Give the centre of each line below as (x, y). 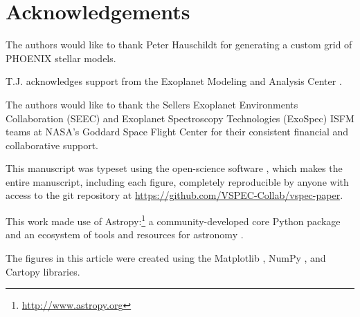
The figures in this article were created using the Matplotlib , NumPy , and (166, 257)
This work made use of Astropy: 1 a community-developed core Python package (173, 220)
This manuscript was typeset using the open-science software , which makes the (174, 168)
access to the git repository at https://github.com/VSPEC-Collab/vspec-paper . (174, 195)
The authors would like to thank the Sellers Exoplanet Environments (152, 104)
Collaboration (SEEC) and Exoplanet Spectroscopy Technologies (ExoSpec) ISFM (180, 118)
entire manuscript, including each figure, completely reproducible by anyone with (177, 181)
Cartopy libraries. (43, 271)
